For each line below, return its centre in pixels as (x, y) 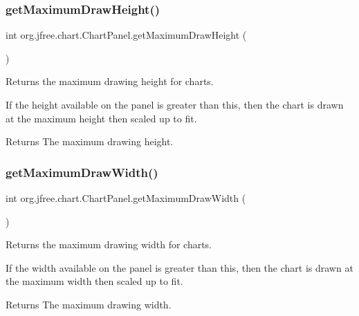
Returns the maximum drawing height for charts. (110, 81)
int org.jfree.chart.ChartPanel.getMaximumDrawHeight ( (126, 35)
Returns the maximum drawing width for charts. (109, 244)
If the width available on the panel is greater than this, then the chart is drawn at (179, 267)
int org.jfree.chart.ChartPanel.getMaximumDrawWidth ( (126, 198)
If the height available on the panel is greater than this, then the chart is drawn (175, 104)
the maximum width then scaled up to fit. (94, 281)
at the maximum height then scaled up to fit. (101, 118)
